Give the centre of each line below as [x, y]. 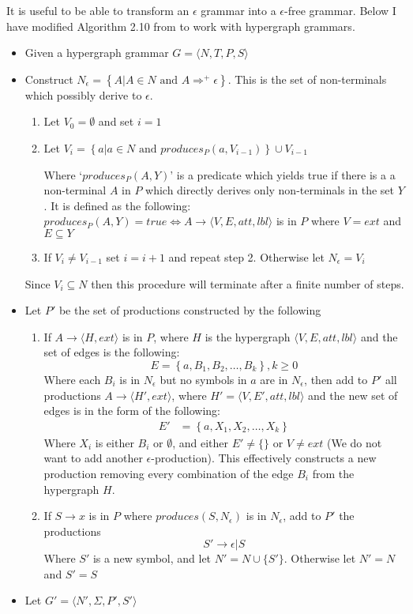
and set [116, 121]
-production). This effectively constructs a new [264, 458]
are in [274, 379]
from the [333, 473]
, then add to [336, 379]
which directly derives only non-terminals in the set [270, 190]
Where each [72, 379]
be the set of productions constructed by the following [190, 310]
